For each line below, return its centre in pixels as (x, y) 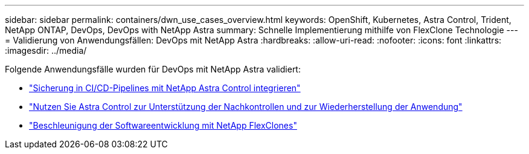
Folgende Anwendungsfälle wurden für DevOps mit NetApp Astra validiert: (153, 69)
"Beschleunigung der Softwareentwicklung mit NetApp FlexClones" (163, 125)
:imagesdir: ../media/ (46, 50)
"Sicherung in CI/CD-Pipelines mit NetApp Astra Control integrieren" (165, 88)
